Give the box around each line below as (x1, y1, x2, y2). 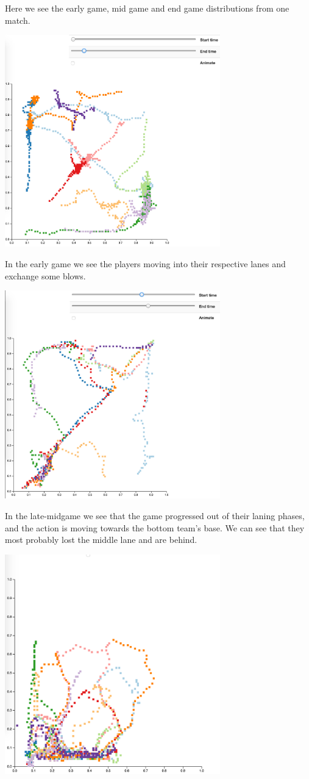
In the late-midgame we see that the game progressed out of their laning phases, (5, 509, 305, 522)
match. (5, 13, 30, 26)
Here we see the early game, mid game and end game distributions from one (5, 2, 289, 14)
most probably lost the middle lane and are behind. (5, 533, 197, 546)
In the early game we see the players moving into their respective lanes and (5, 257, 286, 270)
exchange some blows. (5, 269, 86, 282)
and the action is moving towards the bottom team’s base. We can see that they (5, 521, 305, 534)
